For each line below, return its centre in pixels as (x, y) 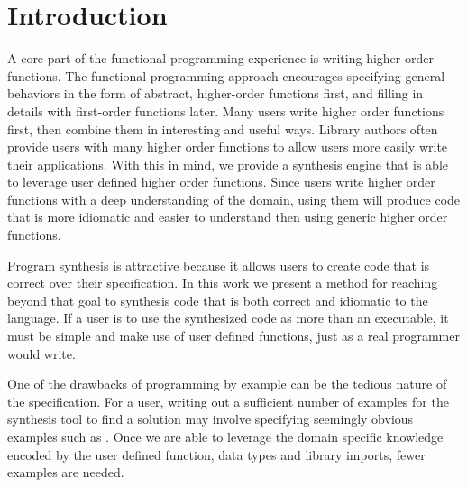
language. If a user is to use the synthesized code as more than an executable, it (228, 318)
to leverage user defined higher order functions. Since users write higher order (221, 182)
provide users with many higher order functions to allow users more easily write (228, 147)
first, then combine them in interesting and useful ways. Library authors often (223, 129)
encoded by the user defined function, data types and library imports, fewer (216, 454)
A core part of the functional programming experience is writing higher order (220, 58)
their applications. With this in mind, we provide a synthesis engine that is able (228, 164)
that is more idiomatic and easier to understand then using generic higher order (228, 217)
